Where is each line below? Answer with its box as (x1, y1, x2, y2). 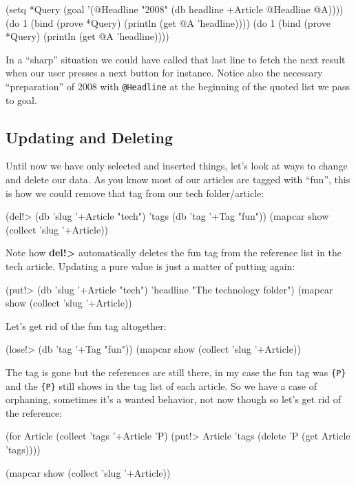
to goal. (6, 92, 37, 107)
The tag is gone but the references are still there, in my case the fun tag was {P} (6, 364, 346, 379)
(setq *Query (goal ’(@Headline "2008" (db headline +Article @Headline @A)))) (6, 2, 344, 16)
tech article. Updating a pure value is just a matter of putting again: (6, 258, 295, 273)
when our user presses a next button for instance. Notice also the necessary (6, 65, 323, 80)
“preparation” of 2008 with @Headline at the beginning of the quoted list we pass (6, 79, 350, 93)
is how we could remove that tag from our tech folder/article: (6, 185, 264, 200)
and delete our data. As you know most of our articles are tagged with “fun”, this (6, 172, 350, 187)
